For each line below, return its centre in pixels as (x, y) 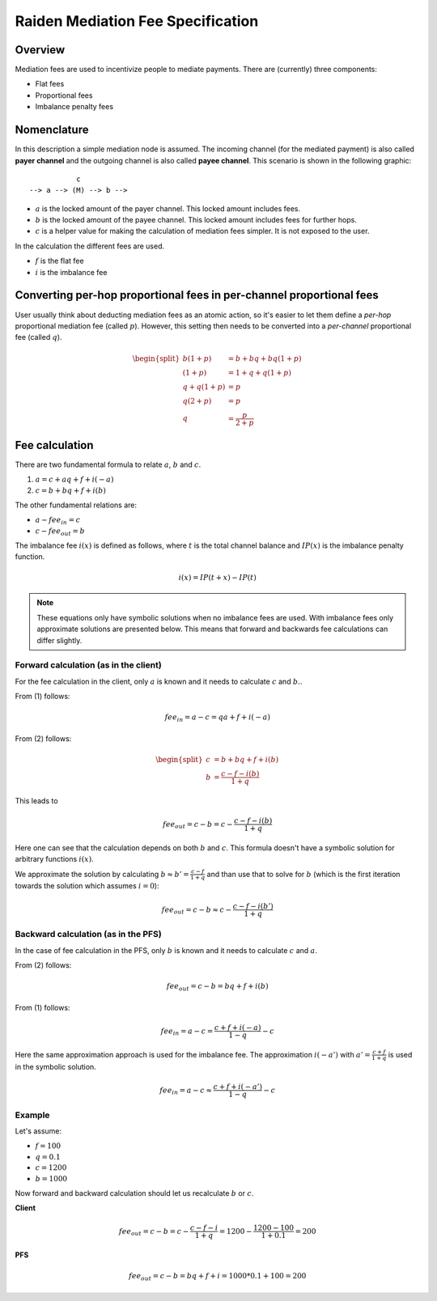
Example (32, 1115)
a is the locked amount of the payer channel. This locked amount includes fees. (168, 208)
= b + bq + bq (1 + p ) (265, 358)
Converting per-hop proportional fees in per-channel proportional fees (197, 295)
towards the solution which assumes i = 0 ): (87, 886)
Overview (40, 50)
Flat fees (50, 84)
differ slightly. (59, 640)
